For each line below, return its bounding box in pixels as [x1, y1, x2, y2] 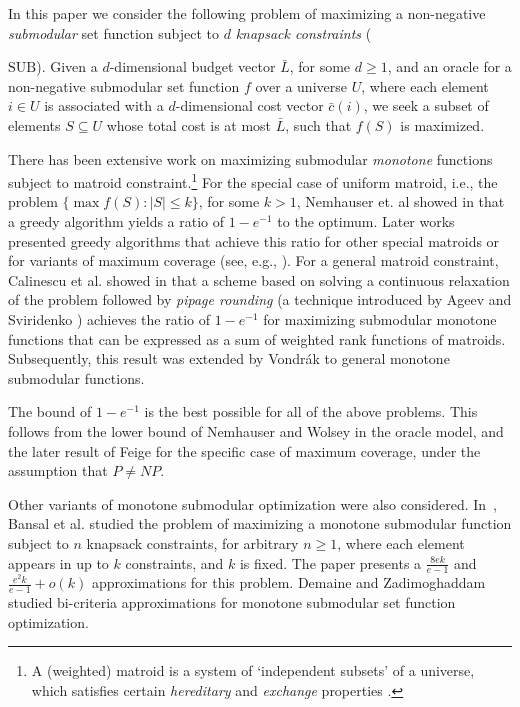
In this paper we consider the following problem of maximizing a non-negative [8, 3, 486, 23]
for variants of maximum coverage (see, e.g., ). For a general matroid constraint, [8, 250, 499, 271]
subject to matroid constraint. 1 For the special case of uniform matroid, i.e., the [8, 169, 498, 192]
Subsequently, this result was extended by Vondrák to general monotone [8, 348, 450, 369]
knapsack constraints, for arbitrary [86, 532, 299, 553]
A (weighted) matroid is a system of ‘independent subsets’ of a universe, [31, 660, 475, 681]
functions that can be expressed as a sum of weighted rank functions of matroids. [8, 328, 506, 349]
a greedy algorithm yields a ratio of [8, 211, 225, 231]
